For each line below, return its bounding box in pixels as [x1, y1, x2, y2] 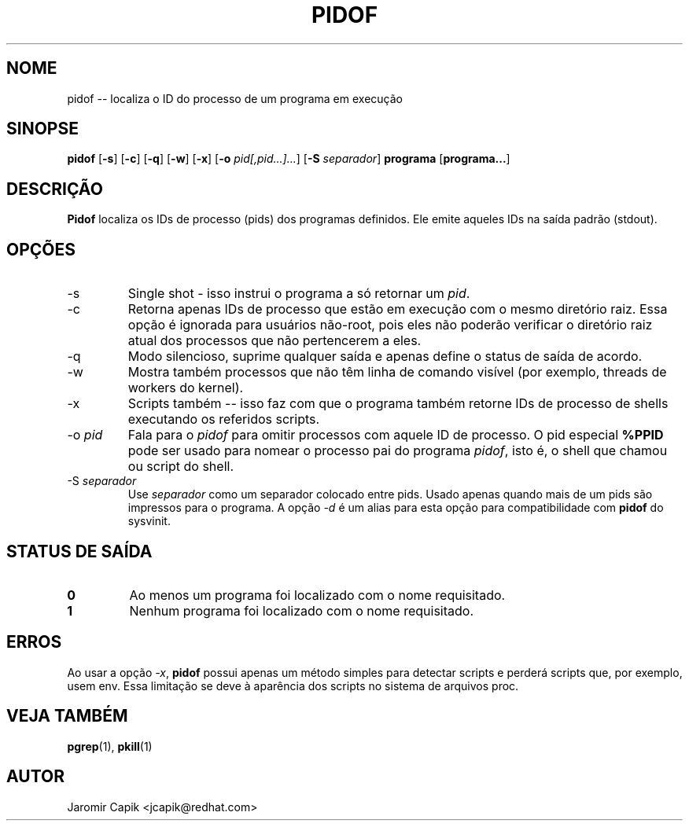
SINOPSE [6, 119, 79, 139]
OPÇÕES [6, 239, 76, 259]
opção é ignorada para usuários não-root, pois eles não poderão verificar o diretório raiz [127, 317, 653, 333]
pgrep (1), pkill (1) [67, 739, 153, 753]
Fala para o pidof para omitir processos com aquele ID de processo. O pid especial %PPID [127, 427, 664, 443]
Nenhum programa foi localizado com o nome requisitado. [129, 602, 473, 619]
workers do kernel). [127, 380, 244, 396]
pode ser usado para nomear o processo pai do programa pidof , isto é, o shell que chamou [127, 443, 668, 459]
